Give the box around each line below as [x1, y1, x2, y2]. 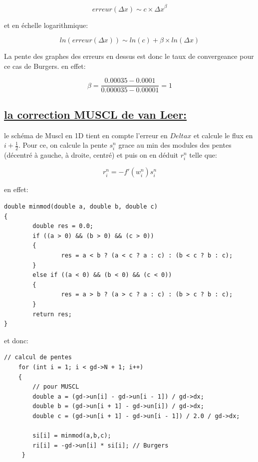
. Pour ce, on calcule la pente [18, 140, 107, 150]
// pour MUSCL [32, 383, 79, 391]
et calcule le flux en [193, 130, 253, 140]
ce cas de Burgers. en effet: [4, 60, 86, 71]
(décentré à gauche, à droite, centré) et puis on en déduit [4, 150, 179, 160]
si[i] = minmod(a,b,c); [32, 432, 111, 440]
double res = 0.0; [32, 223, 93, 230]
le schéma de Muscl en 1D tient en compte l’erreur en [4, 130, 168, 140]
